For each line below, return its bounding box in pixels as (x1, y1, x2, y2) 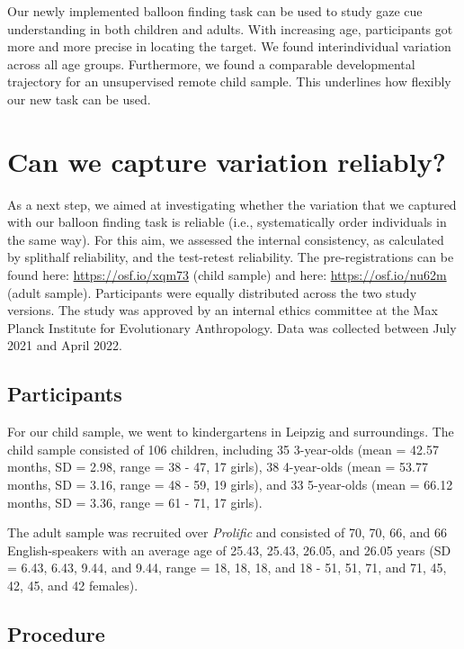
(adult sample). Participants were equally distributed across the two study (7, 283, 417, 302)
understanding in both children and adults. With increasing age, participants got (7, 19, 453, 38)
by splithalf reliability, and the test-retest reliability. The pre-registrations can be (7, 248, 454, 266)
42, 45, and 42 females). (7, 575, 138, 594)
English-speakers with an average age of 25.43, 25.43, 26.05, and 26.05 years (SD (7, 540, 451, 559)
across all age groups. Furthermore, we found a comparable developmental (7, 54, 415, 73)
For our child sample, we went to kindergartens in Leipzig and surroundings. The (7, 422, 454, 441)
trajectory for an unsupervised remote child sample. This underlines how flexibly (7, 72, 451, 91)
